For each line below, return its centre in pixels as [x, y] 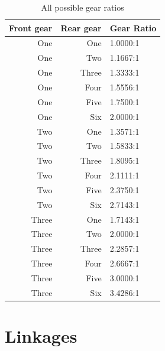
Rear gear [81, 27]
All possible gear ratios [82, 7]
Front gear [31, 27]
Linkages [41, 336]
